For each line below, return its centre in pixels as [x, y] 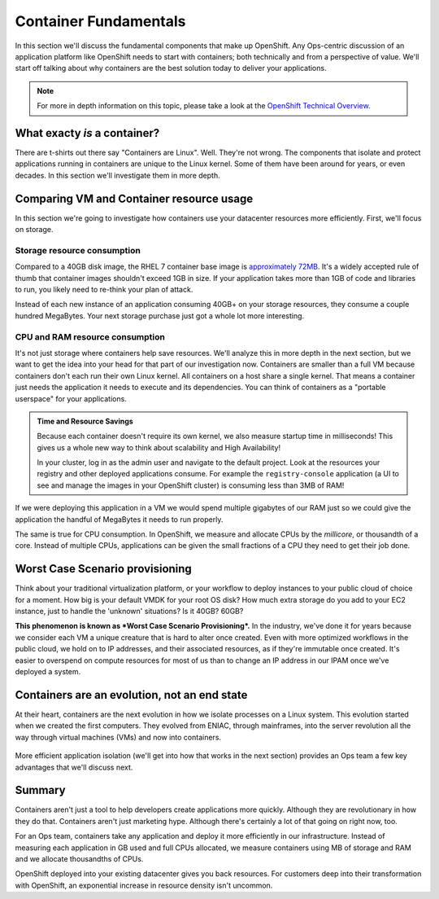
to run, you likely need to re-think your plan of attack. [104, 290]
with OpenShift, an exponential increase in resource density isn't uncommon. [144, 885]
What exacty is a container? [87, 133]
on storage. [34, 230]
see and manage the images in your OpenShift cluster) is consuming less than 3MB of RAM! [191, 485]
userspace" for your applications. [71, 398]
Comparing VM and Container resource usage [134, 198]
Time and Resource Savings [85, 421]
